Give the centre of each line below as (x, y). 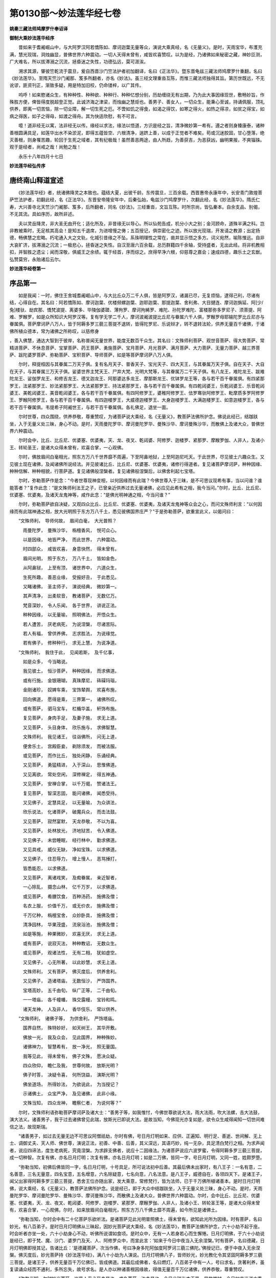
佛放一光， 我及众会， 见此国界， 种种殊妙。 (71, 1037)
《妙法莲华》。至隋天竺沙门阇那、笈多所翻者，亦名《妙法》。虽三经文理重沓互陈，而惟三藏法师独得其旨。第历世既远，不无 (137, 78)
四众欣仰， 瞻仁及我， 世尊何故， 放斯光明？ (71, 1065)
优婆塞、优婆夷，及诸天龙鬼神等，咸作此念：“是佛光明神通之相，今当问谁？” (90, 495)
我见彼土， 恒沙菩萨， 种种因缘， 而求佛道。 (71, 671)
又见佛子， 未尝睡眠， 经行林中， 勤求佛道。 (71, 840)
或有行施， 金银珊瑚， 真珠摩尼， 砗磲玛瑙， (71, 680)
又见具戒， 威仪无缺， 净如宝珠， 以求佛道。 (71, 849)
